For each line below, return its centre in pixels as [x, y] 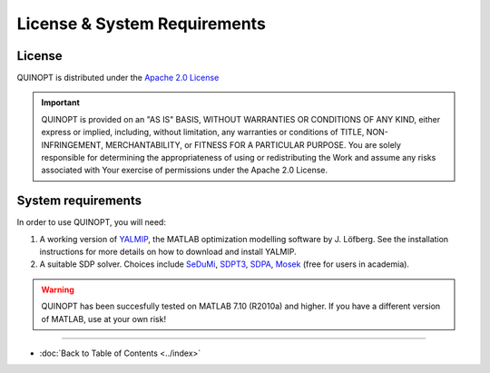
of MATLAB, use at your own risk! [104, 319]
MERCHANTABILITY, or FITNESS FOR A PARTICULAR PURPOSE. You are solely [253, 144]
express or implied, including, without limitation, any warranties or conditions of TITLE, [203, 133]
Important [61, 103]
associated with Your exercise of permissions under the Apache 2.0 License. [185, 170]
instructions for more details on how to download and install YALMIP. [168, 252]
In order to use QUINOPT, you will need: [92, 222]
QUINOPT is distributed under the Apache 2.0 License [118, 78]
